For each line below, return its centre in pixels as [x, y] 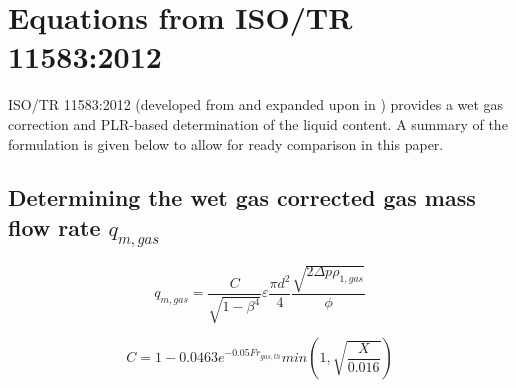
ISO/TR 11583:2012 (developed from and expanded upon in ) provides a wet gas [256, 104]
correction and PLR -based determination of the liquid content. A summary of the [258, 123]
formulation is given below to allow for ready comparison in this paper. [226, 143]
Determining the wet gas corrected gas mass [242, 197]
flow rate [54, 226]
